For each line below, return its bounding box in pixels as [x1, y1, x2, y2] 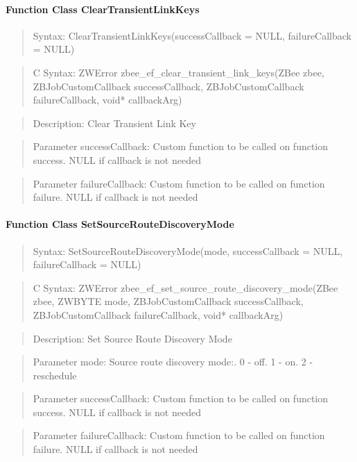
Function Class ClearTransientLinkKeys [6, 1, 200, 16]
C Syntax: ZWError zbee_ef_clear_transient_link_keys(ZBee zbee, [33, 65, 324, 79]
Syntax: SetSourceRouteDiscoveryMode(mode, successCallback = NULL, [33, 243, 343, 258]
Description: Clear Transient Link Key [33, 115, 196, 130]
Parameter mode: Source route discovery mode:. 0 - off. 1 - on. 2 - [33, 354, 313, 369]
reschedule [33, 368, 77, 382]
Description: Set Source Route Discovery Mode [33, 331, 232, 345]
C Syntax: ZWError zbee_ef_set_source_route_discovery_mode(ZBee [33, 280, 338, 295]
